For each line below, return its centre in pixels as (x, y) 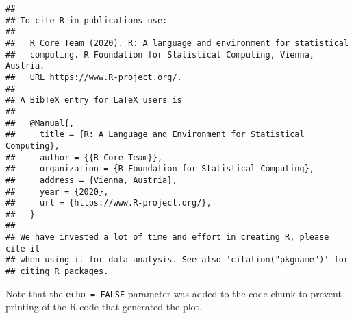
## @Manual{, (40, 123)
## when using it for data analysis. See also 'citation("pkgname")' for (177, 260)
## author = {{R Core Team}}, (84, 157)
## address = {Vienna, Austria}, (91, 180)
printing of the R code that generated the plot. (104, 307)
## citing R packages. (57, 272)
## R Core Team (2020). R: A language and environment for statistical (177, 43)
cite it (23, 248)
